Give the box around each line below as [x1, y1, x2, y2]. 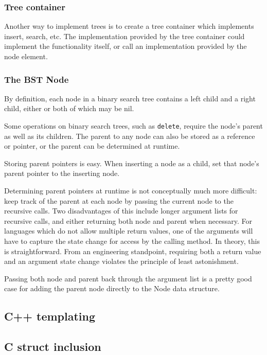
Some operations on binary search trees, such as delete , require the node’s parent [4, 120, 263, 131]
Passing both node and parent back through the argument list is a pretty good [4, 273, 252, 283]
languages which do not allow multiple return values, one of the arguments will [4, 225, 253, 236]
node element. [4, 51, 48, 61]
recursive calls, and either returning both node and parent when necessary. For [4, 215, 252, 226]
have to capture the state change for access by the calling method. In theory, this [4, 236, 260, 246]
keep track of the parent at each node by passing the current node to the [4, 195, 234, 206]
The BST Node [4, 73, 69, 85]
